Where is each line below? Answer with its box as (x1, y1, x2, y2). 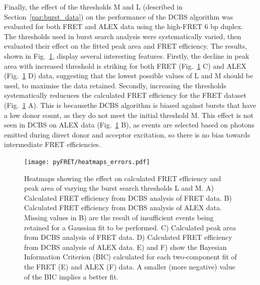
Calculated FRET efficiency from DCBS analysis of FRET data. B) (24, 192, 232, 203)
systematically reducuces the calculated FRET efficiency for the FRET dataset (4, 90, 246, 100)
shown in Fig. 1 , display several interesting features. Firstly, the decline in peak (4, 50, 249, 61)
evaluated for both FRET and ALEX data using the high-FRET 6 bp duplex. (4, 21, 243, 32)
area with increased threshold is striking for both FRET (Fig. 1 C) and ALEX (4, 60, 246, 71)
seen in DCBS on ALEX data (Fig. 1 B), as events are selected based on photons (4, 119, 255, 130)
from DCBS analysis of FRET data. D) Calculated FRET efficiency (24, 232, 232, 242)
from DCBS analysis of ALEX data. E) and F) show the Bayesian (24, 241, 227, 252)
